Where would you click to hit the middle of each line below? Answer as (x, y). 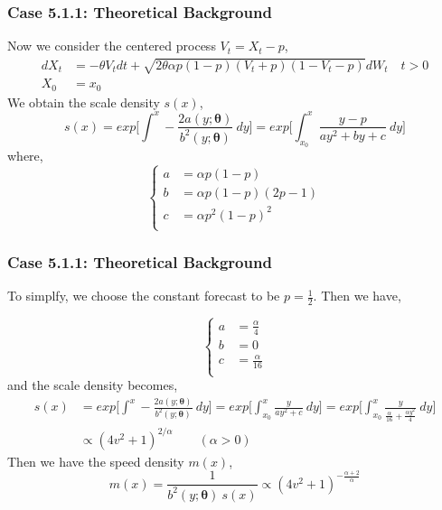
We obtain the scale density (84, 102)
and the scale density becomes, (93, 385)
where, (25, 156)
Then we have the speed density (96, 461)
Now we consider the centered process (112, 46)
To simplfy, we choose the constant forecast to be (144, 296)
